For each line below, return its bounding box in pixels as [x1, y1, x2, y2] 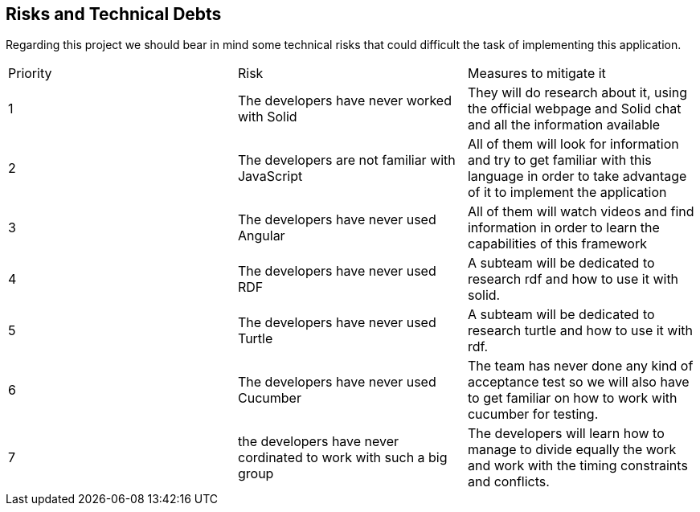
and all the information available [467, 117, 661, 133]
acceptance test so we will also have [467, 374, 690, 391]
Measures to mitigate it [467, 65, 606, 82]
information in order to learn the [467, 219, 660, 236]
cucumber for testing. [467, 406, 599, 423]
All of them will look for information [467, 136, 679, 153]
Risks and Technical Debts [6, 4, 222, 24]
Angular [237, 227, 285, 244]
